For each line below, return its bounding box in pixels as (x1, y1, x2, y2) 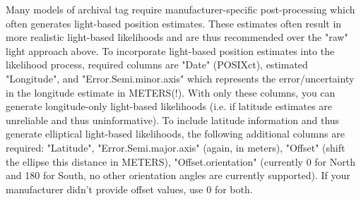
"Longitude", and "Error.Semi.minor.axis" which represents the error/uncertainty (6, 71, 355, 85)
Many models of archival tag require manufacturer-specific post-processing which (6, 2, 355, 16)
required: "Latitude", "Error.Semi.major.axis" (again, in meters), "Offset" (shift (6, 140, 345, 154)
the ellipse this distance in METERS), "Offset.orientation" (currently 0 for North (6, 154, 355, 169)
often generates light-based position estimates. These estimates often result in (6, 16, 342, 30)
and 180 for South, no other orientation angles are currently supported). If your (6, 168, 350, 183)
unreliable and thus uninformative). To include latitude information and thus (6, 112, 340, 127)
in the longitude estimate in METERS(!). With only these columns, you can (6, 85, 336, 99)
